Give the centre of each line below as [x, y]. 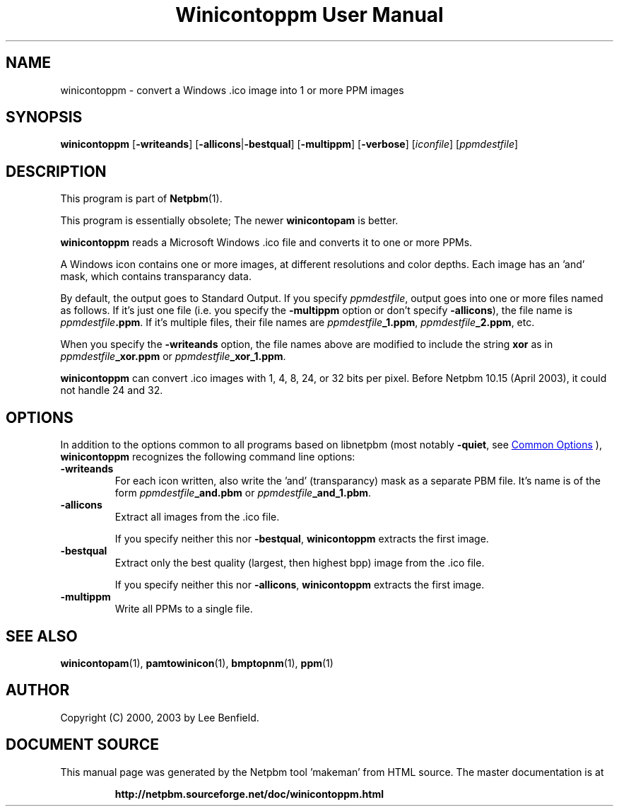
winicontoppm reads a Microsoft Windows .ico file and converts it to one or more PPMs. [266, 243]
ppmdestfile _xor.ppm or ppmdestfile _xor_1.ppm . [173, 356]
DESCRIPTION [56, 171]
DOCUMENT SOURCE [82, 745]
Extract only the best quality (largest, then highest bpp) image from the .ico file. [300, 563]
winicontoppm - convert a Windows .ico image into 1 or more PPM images [232, 90]
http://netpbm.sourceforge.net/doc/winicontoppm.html [249, 794]
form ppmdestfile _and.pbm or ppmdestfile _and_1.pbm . [243, 493]
